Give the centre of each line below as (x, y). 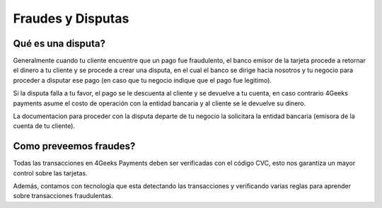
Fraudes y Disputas (71, 18)
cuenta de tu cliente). (44, 126)
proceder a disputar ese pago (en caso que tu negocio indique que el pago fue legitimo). (143, 80)
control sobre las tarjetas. (50, 173)
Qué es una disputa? (59, 44)
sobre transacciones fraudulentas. (63, 196)
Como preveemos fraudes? (74, 146)
